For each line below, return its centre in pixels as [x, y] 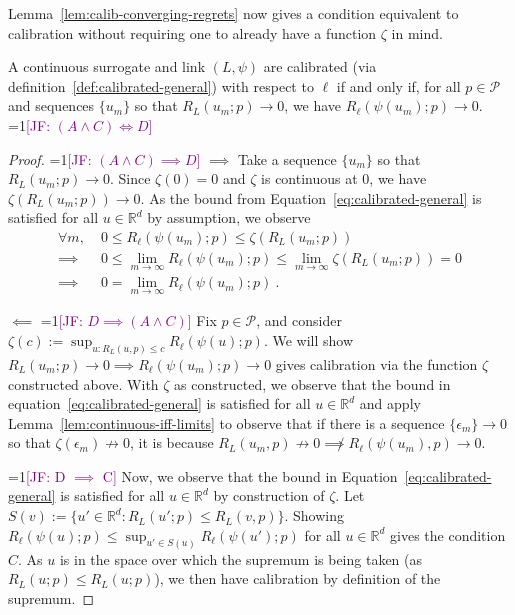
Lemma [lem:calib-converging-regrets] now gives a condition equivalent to [233, 13]
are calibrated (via [320, 66]
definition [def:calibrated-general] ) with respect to [161, 85]
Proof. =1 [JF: [50, 158]
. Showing [314, 515]
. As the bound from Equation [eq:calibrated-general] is [311, 197]
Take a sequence [287, 158]
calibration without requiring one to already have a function [192, 32]
